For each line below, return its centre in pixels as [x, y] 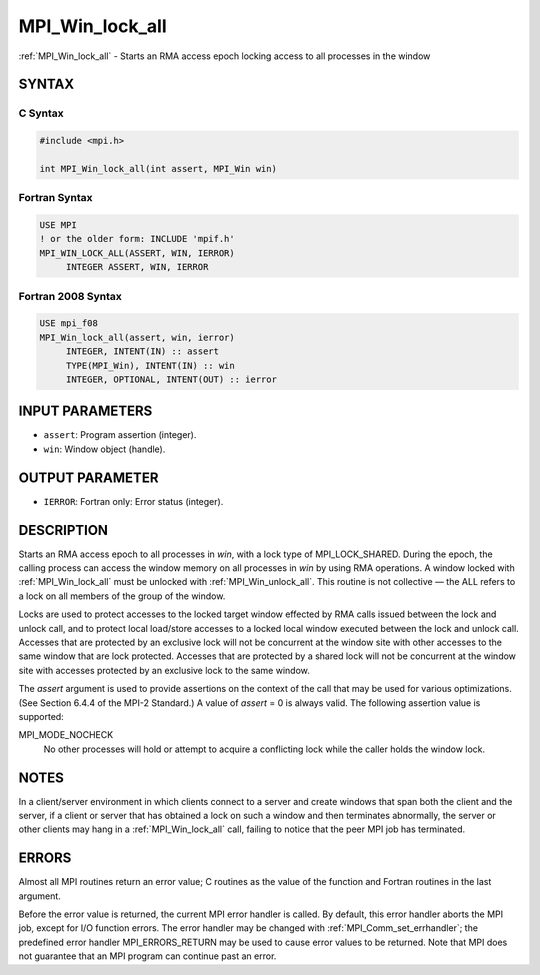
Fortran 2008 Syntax [70, 296]
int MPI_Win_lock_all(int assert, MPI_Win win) [158, 168]
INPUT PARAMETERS [85, 411]
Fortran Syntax [55, 198]
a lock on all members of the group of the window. [122, 596]
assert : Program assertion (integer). [120, 435]
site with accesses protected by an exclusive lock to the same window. [164, 670]
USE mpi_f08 [69, 323]
